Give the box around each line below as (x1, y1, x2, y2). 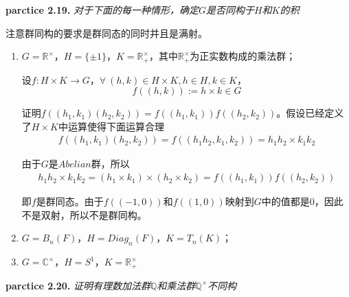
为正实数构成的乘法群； (190, 49, 296, 63)
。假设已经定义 (276, 106, 344, 120)
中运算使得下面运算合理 (58, 119, 164, 133)
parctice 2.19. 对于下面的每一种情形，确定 (5, 3, 199, 16)
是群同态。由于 (36, 194, 104, 209)
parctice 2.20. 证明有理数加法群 (5, 278, 150, 292)
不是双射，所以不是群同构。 (21, 207, 147, 222)
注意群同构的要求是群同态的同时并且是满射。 (5, 25, 207, 40)
